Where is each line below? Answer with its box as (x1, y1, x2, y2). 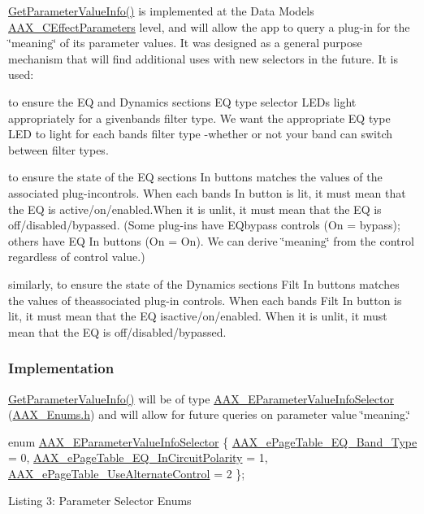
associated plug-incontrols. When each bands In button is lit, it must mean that (8, 184, 406, 201)
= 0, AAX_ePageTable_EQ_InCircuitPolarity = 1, (8, 449, 268, 466)
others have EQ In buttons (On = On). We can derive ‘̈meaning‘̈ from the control (8, 232, 414, 249)
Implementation (8, 358, 115, 378)
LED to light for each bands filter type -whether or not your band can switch (8, 125, 393, 142)
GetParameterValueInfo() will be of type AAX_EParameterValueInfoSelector (8, 390, 394, 407)
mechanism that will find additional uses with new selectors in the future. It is (8, 50, 399, 67)
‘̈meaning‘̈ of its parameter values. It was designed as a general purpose (8, 34, 362, 51)
